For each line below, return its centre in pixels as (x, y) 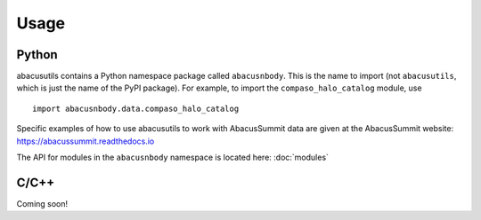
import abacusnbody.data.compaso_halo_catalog (136, 108)
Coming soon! (42, 203)
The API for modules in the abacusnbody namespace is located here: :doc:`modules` (173, 157)
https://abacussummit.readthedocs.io (86, 141)
